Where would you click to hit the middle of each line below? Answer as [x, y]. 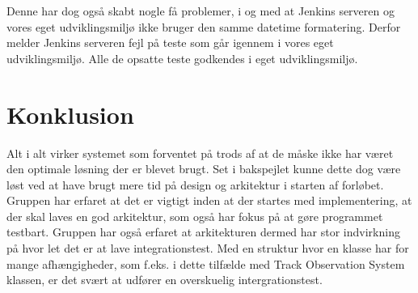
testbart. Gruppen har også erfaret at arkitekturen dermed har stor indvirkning [203, 232]
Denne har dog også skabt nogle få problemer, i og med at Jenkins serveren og [201, 11]
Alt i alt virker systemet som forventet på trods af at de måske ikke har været [200, 153]
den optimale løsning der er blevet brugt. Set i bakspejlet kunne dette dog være [204, 169]
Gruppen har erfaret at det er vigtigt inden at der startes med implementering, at [209, 200]
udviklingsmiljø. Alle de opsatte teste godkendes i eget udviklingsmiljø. [182, 58]
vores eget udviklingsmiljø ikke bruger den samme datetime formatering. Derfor [204, 26]
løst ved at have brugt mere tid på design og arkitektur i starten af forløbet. [195, 184]
